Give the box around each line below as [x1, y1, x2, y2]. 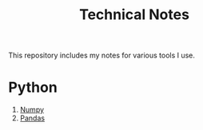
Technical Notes [78, 6, 190, 24]
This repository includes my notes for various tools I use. [8, 50, 196, 61]
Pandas [19, 113, 46, 123]
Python [8, 78, 58, 97]
